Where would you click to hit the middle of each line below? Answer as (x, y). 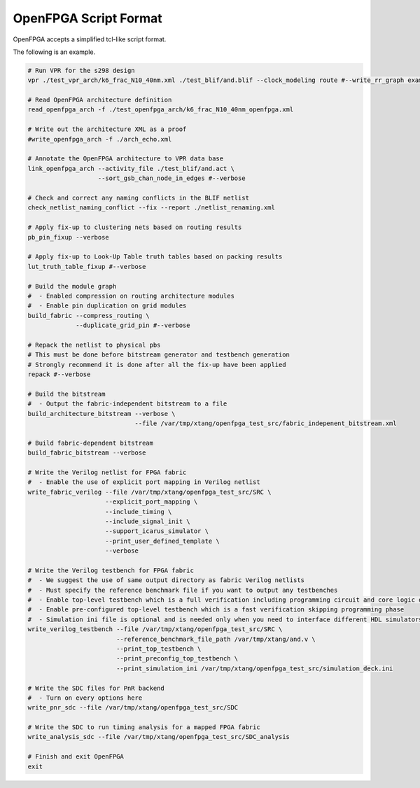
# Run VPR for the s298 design (82, 70)
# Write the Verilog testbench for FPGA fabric (111, 570)
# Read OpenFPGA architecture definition (100, 100)
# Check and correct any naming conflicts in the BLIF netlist (139, 198)
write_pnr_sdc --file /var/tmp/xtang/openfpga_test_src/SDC (133, 708)
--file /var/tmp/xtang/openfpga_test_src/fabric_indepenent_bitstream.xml (266, 423)
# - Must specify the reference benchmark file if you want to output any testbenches (183, 590)
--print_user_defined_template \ (162, 541)
